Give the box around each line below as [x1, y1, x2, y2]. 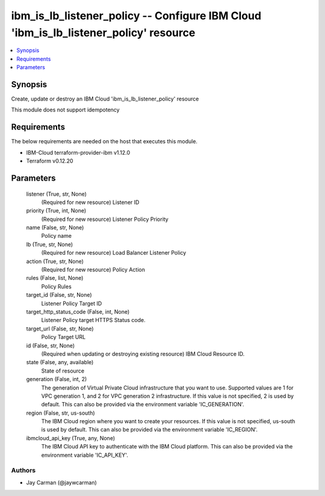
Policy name [41, 232, 72, 240]
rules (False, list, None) [26, 274, 84, 282]
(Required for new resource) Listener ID [41, 199, 140, 206]
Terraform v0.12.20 [26, 157, 73, 165]
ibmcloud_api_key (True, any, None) [26, 434, 116, 442]
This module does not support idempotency [11, 106, 120, 114]
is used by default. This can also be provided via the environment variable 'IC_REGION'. [41, 426, 258, 433]
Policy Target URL [41, 333, 86, 341]
